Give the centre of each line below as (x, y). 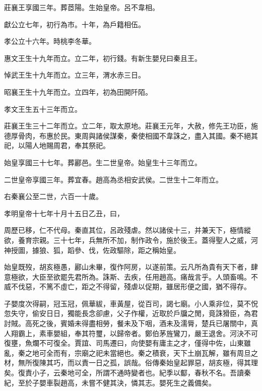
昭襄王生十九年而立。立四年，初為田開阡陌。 (78, 91)
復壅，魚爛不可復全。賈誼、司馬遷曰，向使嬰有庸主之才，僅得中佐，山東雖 (127, 343)
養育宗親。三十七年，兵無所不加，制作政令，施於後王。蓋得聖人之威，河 (138, 240)
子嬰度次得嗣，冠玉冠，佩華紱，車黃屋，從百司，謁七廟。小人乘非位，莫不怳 (131, 303)
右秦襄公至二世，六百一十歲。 (53, 196)
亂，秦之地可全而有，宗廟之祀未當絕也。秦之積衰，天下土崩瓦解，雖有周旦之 (131, 352)
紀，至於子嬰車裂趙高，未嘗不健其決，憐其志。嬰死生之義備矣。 (110, 382)
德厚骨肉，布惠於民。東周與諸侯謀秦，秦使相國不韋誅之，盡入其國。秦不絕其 (131, 135)
